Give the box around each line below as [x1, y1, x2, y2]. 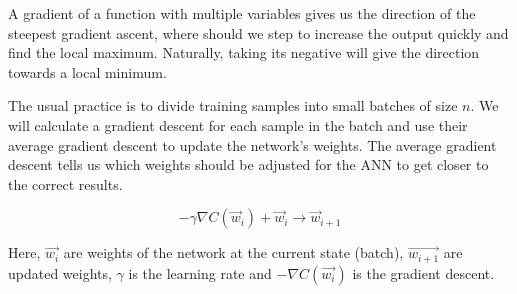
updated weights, [8, 262, 112, 283]
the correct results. [8, 173, 123, 194]
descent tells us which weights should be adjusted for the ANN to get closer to [8, 154, 489, 175]
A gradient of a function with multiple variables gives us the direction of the [8, 3, 476, 23]
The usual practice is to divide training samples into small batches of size [8, 95, 458, 116]
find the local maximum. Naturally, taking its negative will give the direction [8, 42, 480, 63]
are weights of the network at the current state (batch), [63, 242, 404, 263]
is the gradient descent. [352, 262, 495, 283]
